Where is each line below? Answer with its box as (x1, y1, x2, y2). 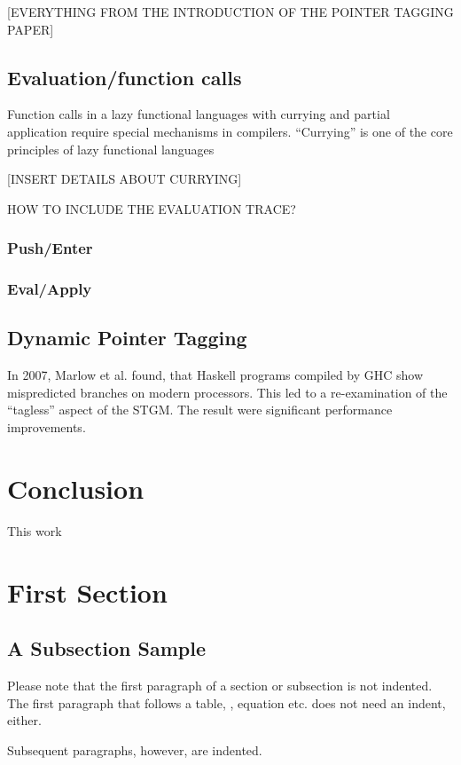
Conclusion (7, 469, 145, 506)
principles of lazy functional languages (7, 139, 215, 158)
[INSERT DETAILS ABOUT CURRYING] (7, 170, 242, 188)
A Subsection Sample (7, 635, 206, 662)
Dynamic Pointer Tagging (7, 324, 247, 351)
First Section (7, 573, 168, 610)
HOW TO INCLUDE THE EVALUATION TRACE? (7, 199, 296, 217)
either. (7, 711, 42, 730)
